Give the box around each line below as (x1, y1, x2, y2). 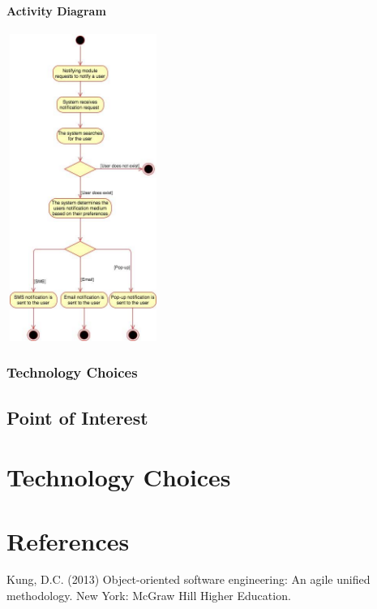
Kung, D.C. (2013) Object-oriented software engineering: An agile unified (6, 571, 371, 588)
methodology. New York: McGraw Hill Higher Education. (6, 587, 291, 604)
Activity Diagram (6, 2, 106, 19)
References (6, 524, 130, 557)
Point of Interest (6, 404, 148, 430)
